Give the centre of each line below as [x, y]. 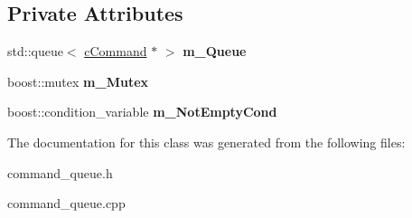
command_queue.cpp [66, 203]
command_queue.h [60, 172]
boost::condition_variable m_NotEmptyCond [142, 112]
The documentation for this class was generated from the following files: [206, 142]
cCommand [116, 51]
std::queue [35, 51]
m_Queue [215, 51]
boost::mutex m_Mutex [78, 81]
